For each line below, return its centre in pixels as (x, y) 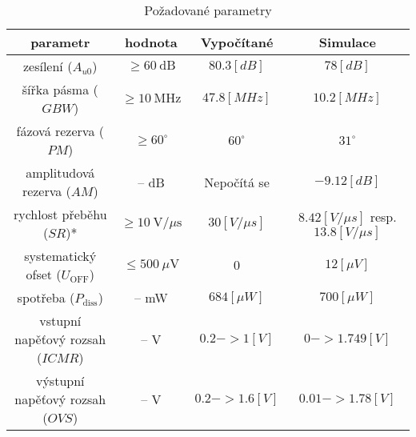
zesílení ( (48, 66)
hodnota (151, 42)
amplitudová (60, 172)
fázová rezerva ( (60, 131)
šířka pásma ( (60, 89)
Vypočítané (237, 42)
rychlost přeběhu (60, 214)
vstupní (60, 321)
